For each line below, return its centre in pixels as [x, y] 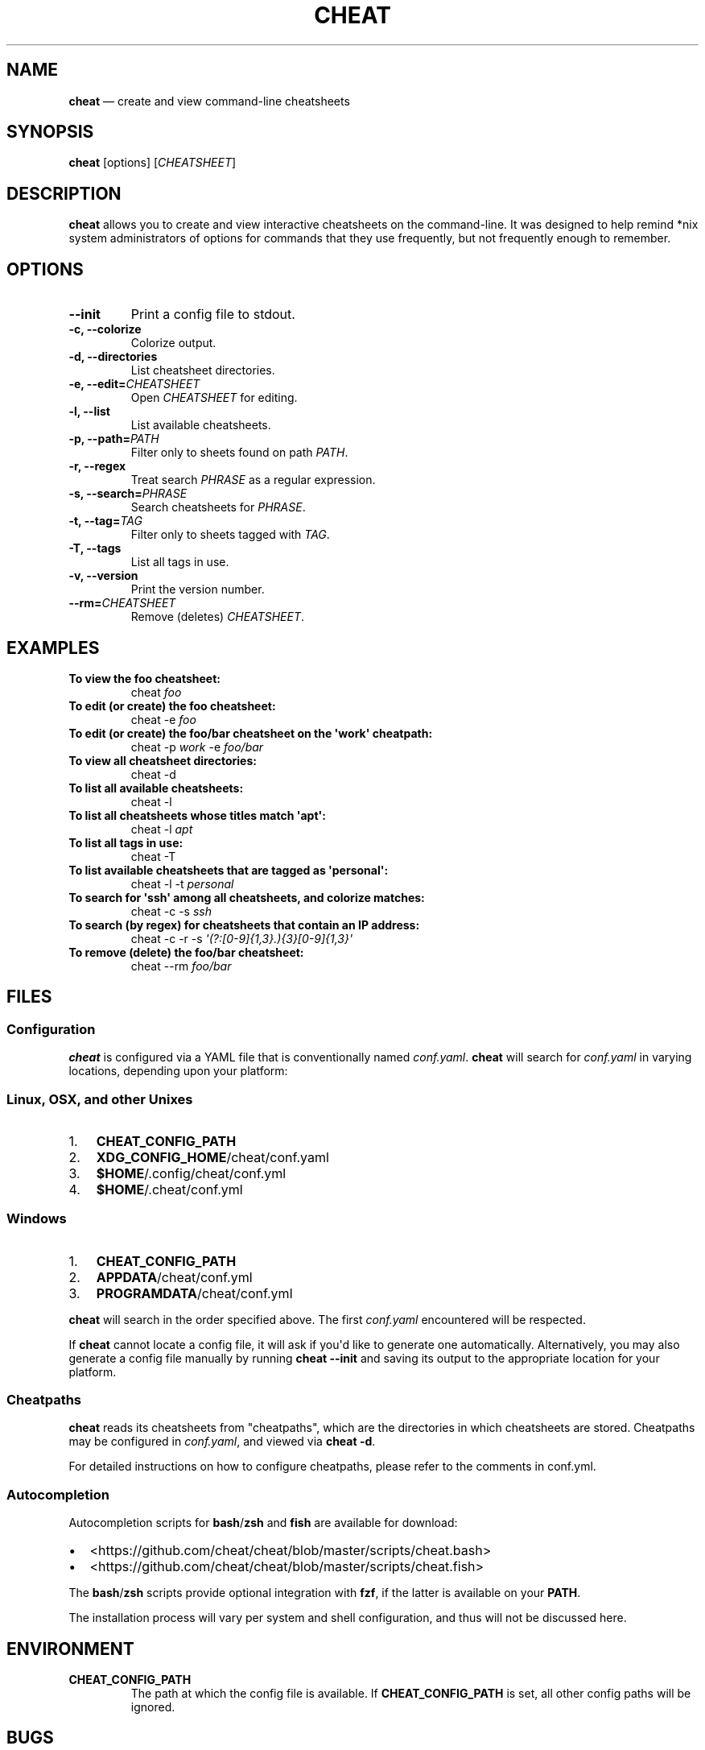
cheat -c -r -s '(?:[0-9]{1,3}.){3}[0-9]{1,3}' [242, 938]
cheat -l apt [162, 829]
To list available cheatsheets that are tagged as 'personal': [229, 870]
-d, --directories [113, 357]
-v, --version [103, 576]
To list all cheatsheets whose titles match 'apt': [197, 815]
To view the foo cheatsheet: [145, 678]
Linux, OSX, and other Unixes [100, 1099]
